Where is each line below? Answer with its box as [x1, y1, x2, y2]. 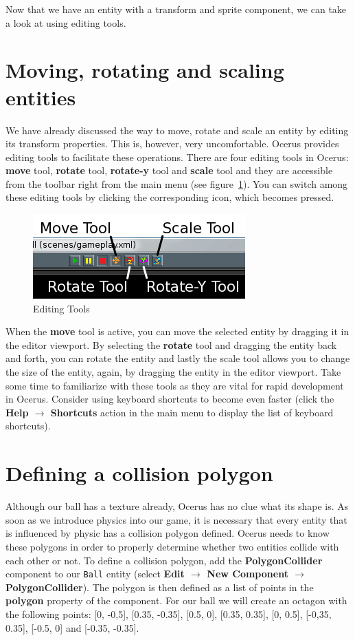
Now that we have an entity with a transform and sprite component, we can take [5, 2, 347, 16]
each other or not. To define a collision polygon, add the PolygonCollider [5, 553, 323, 567]
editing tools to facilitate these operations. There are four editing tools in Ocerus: [5, 149, 349, 164]
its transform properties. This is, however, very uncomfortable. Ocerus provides [5, 136, 339, 151]
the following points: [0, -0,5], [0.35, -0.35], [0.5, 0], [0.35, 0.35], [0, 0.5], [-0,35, [5, 606, 332, 621]
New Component [207, 566, 288, 581]
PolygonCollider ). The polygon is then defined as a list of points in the [5, 579, 314, 594]
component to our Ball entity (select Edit [5, 566, 185, 581]
